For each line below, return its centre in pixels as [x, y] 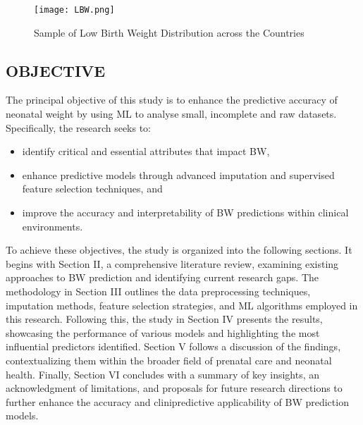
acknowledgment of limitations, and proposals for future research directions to [174, 388]
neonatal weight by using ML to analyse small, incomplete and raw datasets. [171, 114]
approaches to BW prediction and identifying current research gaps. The [162, 277]
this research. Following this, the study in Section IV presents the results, [164, 319]
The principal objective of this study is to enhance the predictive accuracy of [172, 100]
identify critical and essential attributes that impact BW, [146, 151]
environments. [53, 226]
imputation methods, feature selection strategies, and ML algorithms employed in [182, 305]
